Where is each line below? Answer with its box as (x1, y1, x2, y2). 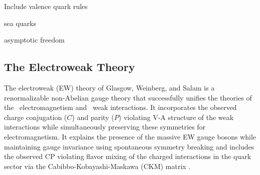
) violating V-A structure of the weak (118, 111, 234, 122)
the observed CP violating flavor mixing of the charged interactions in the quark (4, 151, 251, 161)
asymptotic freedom (4, 34, 65, 45)
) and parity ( (72, 111, 114, 122)
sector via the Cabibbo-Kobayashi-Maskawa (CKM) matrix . (4, 160, 191, 171)
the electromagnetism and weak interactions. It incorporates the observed (4, 102, 237, 112)
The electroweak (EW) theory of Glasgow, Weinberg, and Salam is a (4, 82, 215, 92)
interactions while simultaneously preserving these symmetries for (4, 121, 206, 132)
